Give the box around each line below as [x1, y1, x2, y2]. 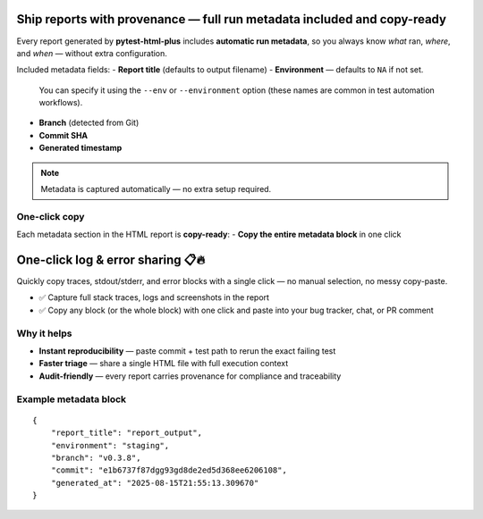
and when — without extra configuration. [16, 47, 167, 58]
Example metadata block [16, 393, 127, 406]
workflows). [38, 97, 83, 108]
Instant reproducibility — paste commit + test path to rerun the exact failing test [38, 346, 336, 356]
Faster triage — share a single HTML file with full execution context [38, 358, 289, 369]
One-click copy [16, 210, 85, 222]
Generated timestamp [38, 143, 123, 154]
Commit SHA [38, 130, 89, 140]
